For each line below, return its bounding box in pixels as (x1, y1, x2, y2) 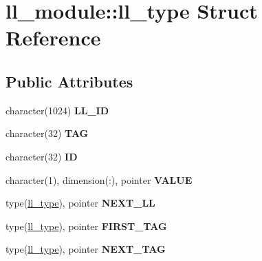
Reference (6, 23, 101, 52)
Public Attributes (6, 70, 133, 92)
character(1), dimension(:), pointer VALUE (6, 172, 193, 187)
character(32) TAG (6, 126, 89, 140)
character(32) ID (6, 149, 78, 163)
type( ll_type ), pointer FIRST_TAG (6, 218, 167, 233)
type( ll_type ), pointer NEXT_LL (6, 196, 155, 210)
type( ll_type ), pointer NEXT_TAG (6, 242, 166, 256)
